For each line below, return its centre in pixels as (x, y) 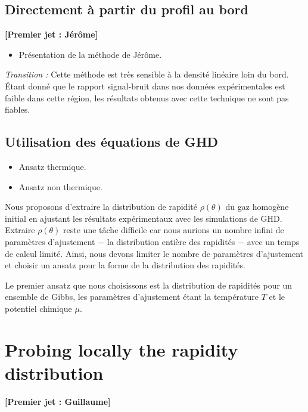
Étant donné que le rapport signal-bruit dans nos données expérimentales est (145, 86)
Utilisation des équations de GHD (112, 142)
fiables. (18, 109)
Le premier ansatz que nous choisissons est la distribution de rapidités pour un (149, 285)
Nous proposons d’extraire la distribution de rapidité (101, 207)
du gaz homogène (257, 207)
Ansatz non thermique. (60, 186)
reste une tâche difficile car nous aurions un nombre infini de (174, 230)
